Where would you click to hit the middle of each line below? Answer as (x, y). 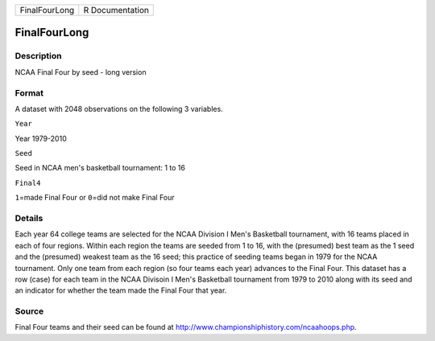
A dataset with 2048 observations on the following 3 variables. (119, 109)
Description (38, 56)
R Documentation (116, 10)
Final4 (28, 183)
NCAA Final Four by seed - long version (81, 72)
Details (29, 219)
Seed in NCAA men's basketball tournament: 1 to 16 (100, 168)
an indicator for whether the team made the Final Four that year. (121, 290)
